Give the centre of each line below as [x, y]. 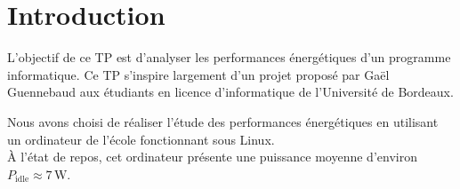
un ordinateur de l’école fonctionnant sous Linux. [141, 139]
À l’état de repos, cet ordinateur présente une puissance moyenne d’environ [212, 157]
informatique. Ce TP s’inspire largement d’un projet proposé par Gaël [198, 74]
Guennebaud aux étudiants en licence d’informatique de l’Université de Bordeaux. [230, 92]
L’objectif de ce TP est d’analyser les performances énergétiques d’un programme [229, 57]
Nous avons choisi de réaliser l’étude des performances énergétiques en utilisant [223, 121]
